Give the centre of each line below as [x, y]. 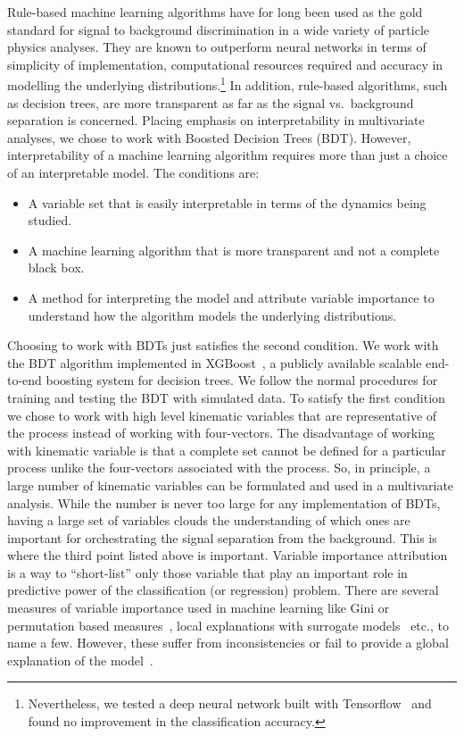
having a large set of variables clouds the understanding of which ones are [209, 520]
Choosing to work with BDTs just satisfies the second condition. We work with [223, 345]
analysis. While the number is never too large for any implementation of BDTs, [224, 502]
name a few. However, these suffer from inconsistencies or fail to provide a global [228, 643]
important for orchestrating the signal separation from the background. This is [222, 537]
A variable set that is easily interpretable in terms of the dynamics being [227, 202]
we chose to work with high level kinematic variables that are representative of [222, 415]
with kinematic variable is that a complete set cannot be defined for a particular [227, 450]
